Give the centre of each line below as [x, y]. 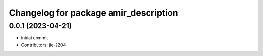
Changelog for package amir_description [94, 13]
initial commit [35, 38]
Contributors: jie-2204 [44, 45]
